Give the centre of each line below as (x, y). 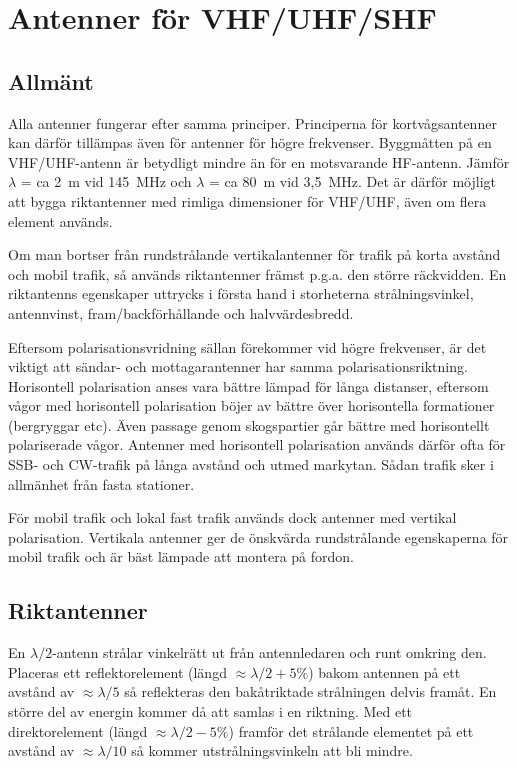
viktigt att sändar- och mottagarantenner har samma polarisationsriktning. (238, 366)
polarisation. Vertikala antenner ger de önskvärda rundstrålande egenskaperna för (258, 536)
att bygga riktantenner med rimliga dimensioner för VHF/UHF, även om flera (247, 200)
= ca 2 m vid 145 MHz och (106, 181)
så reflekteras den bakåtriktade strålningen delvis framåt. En (310, 691)
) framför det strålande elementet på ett (351, 730)
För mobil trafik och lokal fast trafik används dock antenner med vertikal (232, 517)
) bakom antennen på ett (384, 671)
